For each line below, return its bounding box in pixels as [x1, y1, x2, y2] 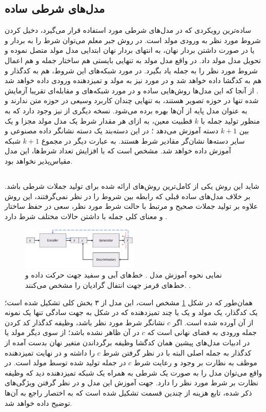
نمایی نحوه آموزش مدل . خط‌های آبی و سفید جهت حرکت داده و [25, 269, 222, 280]
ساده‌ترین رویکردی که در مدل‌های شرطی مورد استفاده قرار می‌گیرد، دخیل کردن [5, 25, 251, 35]
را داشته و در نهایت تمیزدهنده [5, 347, 95, 358]
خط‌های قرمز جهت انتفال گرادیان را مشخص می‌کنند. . [25, 280, 191, 290]
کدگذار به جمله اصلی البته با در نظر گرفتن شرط [103, 347, 252, 358]
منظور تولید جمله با [200, 115, 260, 126]
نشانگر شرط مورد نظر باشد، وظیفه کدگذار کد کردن [5, 317, 165, 327]
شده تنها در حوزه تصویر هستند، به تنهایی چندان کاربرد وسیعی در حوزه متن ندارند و [5, 95, 259, 106]
